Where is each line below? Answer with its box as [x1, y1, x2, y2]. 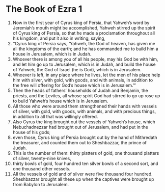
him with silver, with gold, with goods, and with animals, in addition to [12, 77, 153, 83]
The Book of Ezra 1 [5, 3, 82, 15]
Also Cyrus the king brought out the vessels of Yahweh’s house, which [12, 119, 155, 125]
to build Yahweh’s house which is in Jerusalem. [12, 98, 109, 104]
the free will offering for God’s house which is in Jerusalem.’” [12, 82, 136, 88]
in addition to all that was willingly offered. [12, 113, 98, 119]
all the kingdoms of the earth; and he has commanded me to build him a [12, 46, 159, 52]
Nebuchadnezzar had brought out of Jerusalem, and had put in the [12, 124, 148, 130]
